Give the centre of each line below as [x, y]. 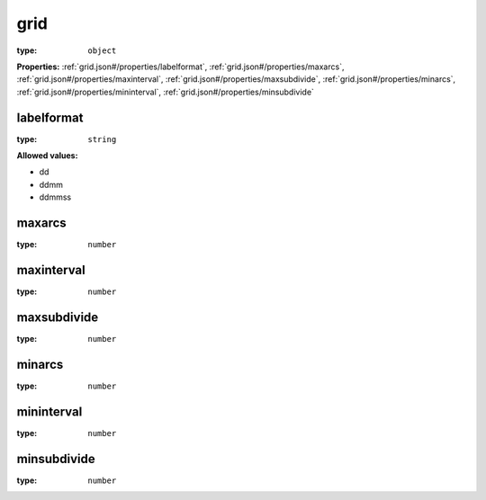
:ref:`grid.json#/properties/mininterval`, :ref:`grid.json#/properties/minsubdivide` [166, 92]
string [102, 139]
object [102, 50]
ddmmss [55, 197]
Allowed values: [47, 156]
